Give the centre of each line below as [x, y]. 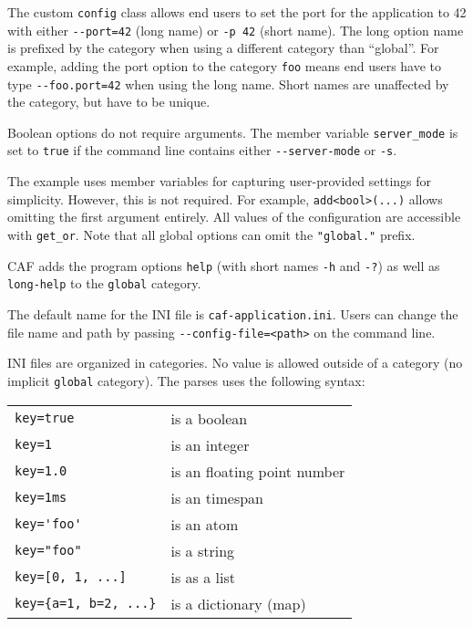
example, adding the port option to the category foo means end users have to [225, 65]
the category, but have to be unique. [109, 102]
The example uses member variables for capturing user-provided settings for [220, 181]
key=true [45, 418]
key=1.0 [41, 471]
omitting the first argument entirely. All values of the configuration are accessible [234, 217]
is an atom [205, 524]
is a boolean [209, 418]
